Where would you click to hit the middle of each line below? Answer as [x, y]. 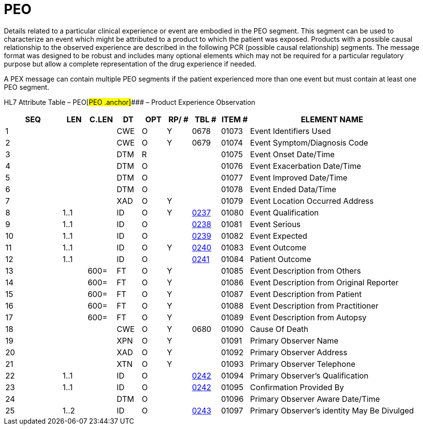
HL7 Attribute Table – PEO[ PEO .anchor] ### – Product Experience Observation [130, 102]
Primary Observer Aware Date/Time [315, 399]
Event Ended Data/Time [293, 189]
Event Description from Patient [306, 294]
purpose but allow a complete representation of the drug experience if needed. [130, 64]
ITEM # [235, 119]
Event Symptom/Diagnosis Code [309, 142]
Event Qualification [285, 212]
